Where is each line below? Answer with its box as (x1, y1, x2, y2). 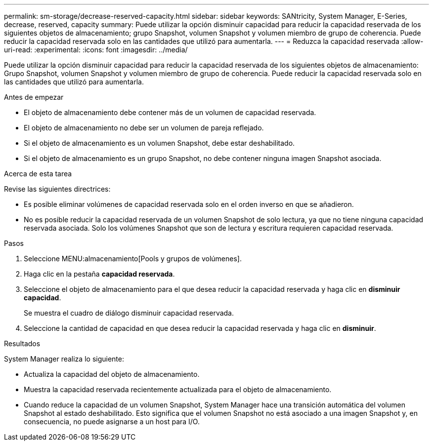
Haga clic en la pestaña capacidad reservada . (24, 270, 175, 278)
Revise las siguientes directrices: (4, 185, 111, 193)
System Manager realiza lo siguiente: (4, 355, 124, 363)
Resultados (4, 339, 41, 348)
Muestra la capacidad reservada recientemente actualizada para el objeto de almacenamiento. (24, 385, 332, 394)
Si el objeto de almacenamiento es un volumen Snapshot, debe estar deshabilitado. (24, 139, 295, 147)
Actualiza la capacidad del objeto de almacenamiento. (24, 370, 200, 378)
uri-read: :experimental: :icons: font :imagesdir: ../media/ (4, 45, 188, 54)
